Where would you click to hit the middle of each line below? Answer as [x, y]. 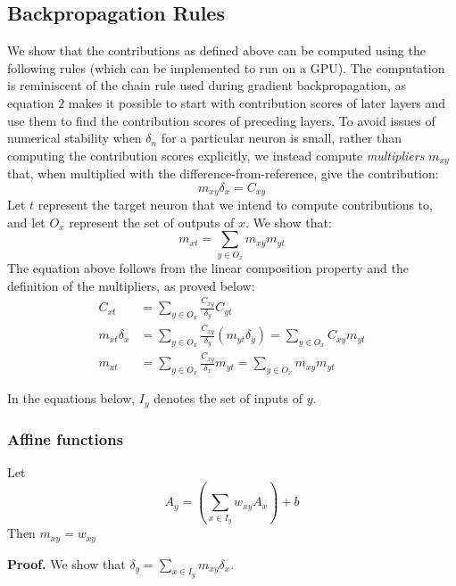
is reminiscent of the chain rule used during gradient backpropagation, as [207, 85]
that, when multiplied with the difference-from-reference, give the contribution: [223, 173]
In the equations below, [71, 398]
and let [26, 222]
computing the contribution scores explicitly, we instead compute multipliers [216, 155]
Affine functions [66, 438]
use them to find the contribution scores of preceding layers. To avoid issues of [221, 120]
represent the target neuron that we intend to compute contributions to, [235, 205]
